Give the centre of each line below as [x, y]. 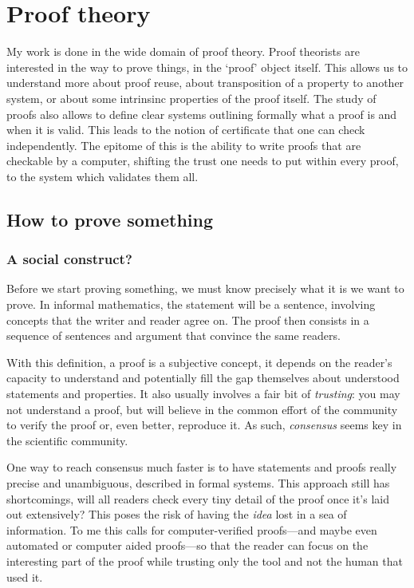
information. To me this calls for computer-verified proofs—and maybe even [192, 529]
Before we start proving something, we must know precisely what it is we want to [205, 288]
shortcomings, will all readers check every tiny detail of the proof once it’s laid [198, 498]
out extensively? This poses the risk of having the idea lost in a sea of [177, 514]
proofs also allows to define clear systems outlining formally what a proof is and [202, 114]
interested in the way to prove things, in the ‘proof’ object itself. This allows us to [207, 67]
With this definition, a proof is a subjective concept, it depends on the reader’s [199, 362]
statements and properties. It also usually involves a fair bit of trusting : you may [203, 394]
